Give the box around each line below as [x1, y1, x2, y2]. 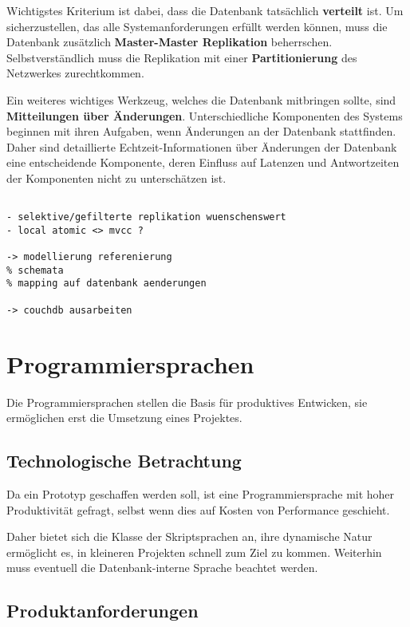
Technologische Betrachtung [6, 448, 242, 473]
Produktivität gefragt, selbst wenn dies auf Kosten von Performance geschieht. [6, 501, 390, 518]
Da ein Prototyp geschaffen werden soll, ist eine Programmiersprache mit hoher [6, 485, 395, 502]
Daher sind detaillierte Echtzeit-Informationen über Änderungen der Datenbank [6, 138, 397, 155]
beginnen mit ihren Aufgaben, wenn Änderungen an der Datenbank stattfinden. [6, 123, 396, 140]
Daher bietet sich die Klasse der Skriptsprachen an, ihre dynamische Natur [6, 528, 373, 545]
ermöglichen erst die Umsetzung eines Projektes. [6, 409, 242, 426]
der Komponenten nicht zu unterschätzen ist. [6, 169, 227, 186]
